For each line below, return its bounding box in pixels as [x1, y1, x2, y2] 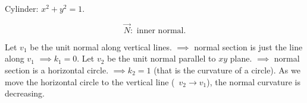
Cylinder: [5, 2, 39, 14]
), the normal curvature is [206, 75, 300, 88]
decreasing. [5, 87, 45, 99]
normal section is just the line [194, 40, 303, 53]
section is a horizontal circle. [5, 64, 109, 76]
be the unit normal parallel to [107, 52, 216, 65]
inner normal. [136, 26, 186, 35]
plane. [230, 52, 252, 65]
